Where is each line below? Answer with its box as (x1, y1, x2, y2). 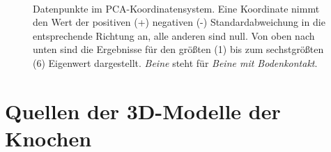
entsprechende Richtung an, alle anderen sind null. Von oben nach (33, 28, 315, 43)
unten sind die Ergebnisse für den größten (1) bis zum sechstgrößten (33, 42, 324, 56)
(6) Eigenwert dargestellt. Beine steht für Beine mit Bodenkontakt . (33, 55, 318, 70)
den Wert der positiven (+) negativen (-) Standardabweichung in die (33, 15, 325, 29)
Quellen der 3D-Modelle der (5, 96, 281, 125)
